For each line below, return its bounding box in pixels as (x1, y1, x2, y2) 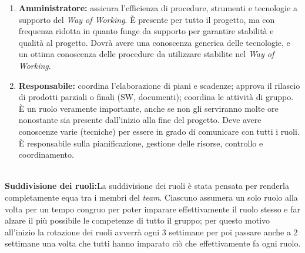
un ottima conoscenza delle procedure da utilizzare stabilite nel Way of (18, 48, 274, 60)
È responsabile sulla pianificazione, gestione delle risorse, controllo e (18, 137, 263, 149)
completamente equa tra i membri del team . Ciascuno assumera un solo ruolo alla (5, 191, 298, 203)
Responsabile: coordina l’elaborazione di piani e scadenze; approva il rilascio (18, 79, 300, 91)
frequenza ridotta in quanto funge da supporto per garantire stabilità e (18, 25, 274, 37)
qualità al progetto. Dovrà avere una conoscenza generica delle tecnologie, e (18, 36, 290, 48)
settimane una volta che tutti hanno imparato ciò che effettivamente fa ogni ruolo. (5, 237, 301, 249)
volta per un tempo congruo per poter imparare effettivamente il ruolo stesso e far (5, 202, 300, 215)
